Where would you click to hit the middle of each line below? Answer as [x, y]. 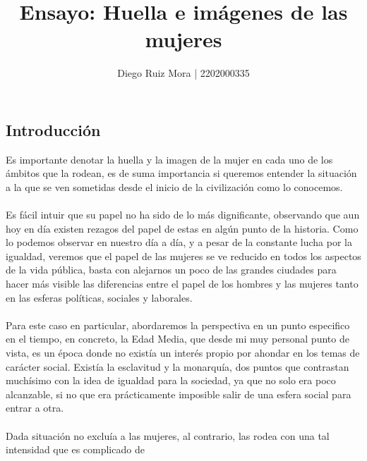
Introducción [53, 129]
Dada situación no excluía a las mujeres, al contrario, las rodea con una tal [168, 435]
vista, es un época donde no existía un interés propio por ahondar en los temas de [183, 353]
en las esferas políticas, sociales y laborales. [99, 297]
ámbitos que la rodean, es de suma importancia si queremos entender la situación [181, 173]
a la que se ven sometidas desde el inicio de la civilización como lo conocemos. [174, 186]
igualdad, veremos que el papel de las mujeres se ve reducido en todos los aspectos [183, 256]
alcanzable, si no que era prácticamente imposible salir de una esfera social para [179, 394]
